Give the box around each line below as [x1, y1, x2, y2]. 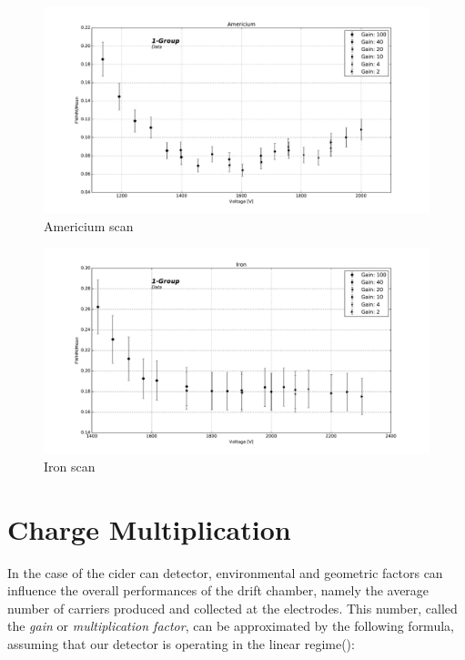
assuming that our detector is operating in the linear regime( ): [7, 635, 355, 654]
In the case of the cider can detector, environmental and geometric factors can [7, 563, 443, 582]
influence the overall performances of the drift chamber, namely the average [7, 581, 430, 600]
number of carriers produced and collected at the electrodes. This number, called [7, 598, 458, 617]
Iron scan [44, 456, 96, 475]
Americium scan [44, 216, 134, 235]
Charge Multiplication [7, 510, 291, 547]
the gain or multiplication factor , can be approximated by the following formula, [7, 616, 454, 635]
